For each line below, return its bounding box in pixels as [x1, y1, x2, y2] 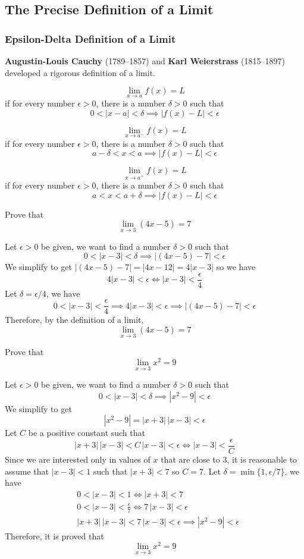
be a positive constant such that [28, 426, 145, 439]
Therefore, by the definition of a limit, [5, 313, 144, 326]
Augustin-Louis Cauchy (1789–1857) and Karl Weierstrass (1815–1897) [5, 55, 285, 67]
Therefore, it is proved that [5, 529, 104, 542]
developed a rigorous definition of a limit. [5, 66, 155, 78]
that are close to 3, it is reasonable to [161, 453, 297, 465]
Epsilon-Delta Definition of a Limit [5, 31, 176, 46]
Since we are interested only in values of [5, 453, 151, 465]
